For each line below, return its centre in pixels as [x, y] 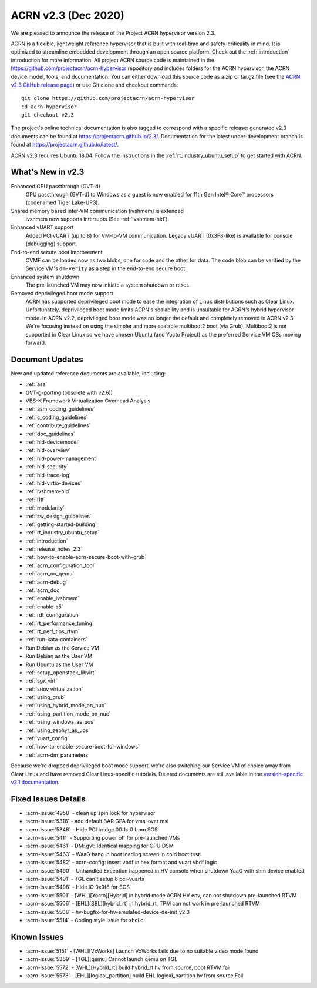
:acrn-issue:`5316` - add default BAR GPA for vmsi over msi [97, 821]
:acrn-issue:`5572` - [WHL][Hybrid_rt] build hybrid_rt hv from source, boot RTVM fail [128, 967]
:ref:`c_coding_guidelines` [57, 417]
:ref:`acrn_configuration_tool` [61, 565]
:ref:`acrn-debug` [46, 582]
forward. [36, 342]
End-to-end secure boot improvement [57, 252]
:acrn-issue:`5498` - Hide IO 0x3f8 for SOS [78, 887]
